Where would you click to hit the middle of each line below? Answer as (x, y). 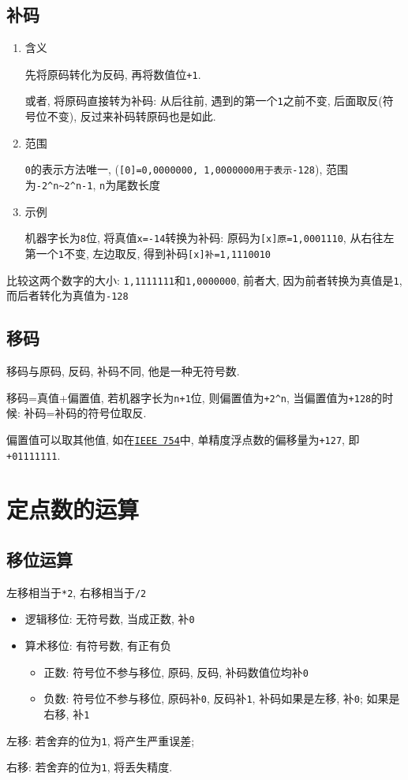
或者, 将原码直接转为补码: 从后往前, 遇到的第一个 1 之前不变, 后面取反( (204, 101)
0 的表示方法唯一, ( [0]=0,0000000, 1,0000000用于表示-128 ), (174, 169)
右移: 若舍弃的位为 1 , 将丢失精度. (90, 767)
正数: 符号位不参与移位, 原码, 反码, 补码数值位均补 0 (176, 672)
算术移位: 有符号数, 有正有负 (98, 646)
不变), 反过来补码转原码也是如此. (131, 116)
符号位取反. (117, 413)
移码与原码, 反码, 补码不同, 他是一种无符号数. (123, 371)
